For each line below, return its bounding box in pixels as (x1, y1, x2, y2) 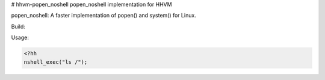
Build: (11, 23, 25, 30)
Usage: (11, 34, 29, 42)
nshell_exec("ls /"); (23, 58, 88, 66)
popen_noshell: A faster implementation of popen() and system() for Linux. (11, 12, 197, 19)
